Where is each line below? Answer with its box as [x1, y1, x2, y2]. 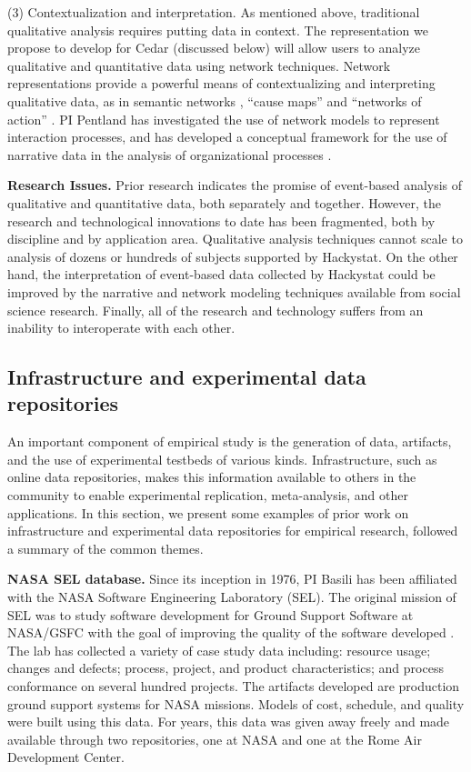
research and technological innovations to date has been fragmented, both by [7, 211, 436, 230]
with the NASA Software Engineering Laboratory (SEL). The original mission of [7, 587, 456, 607]
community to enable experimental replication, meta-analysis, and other [7, 486, 408, 505]
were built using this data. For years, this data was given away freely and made [7, 712, 450, 731]
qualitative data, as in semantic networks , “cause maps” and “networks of [7, 91, 422, 110]
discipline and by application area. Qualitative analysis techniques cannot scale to [7, 229, 463, 248]
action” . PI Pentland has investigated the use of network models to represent [7, 109, 440, 128]
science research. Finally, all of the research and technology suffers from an [7, 300, 424, 319]
